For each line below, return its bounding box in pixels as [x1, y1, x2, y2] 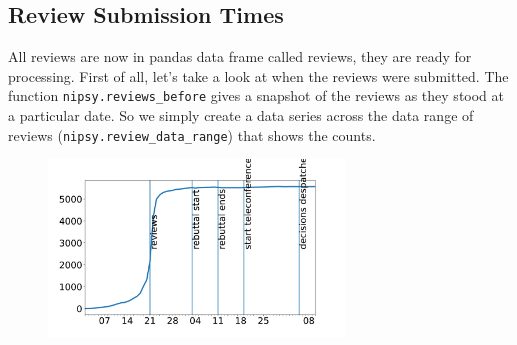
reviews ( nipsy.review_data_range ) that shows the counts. [8, 124, 376, 145]
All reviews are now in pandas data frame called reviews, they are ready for [8, 46, 472, 67]
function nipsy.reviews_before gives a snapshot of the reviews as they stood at [8, 85, 505, 106]
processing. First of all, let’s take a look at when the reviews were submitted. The [8, 65, 509, 86]
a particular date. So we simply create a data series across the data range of [8, 105, 474, 126]
